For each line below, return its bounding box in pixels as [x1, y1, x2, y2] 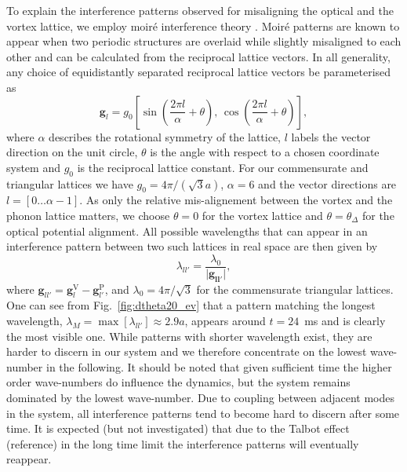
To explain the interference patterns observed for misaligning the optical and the [6, 2, 394, 18]
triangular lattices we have [6, 175, 133, 192]
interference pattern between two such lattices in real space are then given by [6, 238, 378, 254]
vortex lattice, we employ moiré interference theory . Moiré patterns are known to [6, 17, 400, 34]
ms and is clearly [304, 312, 386, 328]
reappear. [6, 451, 52, 467]
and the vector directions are [258, 175, 397, 192]
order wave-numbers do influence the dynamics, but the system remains [6, 374, 351, 390]
